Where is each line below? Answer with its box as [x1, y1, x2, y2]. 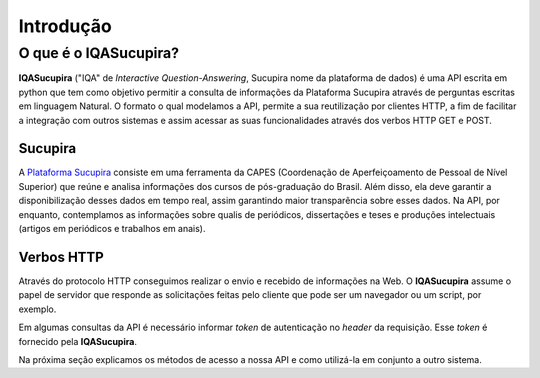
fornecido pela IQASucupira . [18, 335, 137, 347]
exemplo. [18, 303, 57, 315]
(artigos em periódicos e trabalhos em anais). [18, 223, 206, 235]
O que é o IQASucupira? [18, 44, 180, 62]
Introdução [18, 15, 112, 37]
